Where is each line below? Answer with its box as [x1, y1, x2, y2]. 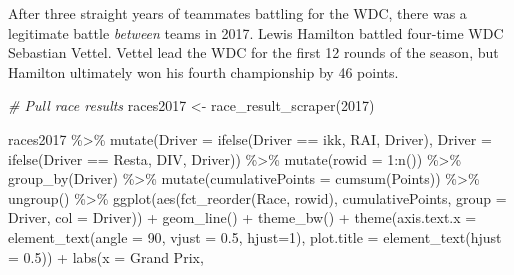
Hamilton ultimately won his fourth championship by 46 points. [8, 61, 399, 82]
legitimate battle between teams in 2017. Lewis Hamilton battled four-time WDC [8, 22, 504, 43]
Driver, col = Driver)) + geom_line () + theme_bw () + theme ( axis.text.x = [8, 207, 477, 228]
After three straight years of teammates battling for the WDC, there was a [8, 3, 467, 23]
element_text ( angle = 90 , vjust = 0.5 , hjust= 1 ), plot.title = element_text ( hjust [8, 226, 502, 247]
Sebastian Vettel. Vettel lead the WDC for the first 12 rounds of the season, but [8, 42, 499, 63]
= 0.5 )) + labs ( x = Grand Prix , [8, 246, 204, 267]
